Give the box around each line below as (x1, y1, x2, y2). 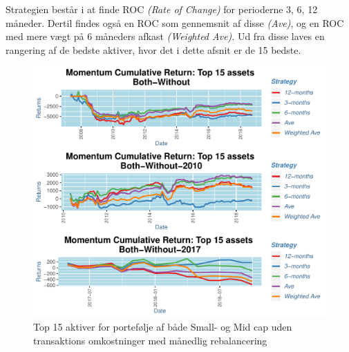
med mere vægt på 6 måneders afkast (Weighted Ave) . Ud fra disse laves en (6, 29, 325, 43)
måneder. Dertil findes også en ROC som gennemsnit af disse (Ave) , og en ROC (6, 15, 344, 30)
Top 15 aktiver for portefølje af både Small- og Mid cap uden (33, 320, 292, 334)
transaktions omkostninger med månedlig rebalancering (33, 333, 267, 347)
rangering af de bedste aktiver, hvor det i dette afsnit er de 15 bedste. (6, 42, 301, 57)
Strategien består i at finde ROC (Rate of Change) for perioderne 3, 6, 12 (6, 2, 318, 16)
